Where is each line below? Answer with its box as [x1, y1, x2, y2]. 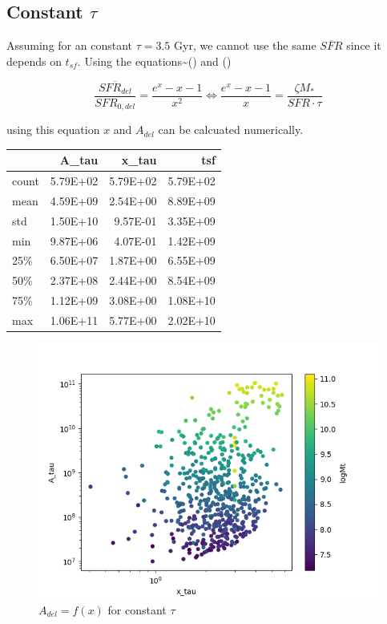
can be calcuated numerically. [158, 121, 304, 138]
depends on [6, 52, 62, 69]
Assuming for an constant [6, 37, 132, 54]
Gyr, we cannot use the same [174, 37, 316, 54]
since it [346, 37, 381, 54]
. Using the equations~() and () [77, 52, 232, 69]
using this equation [6, 121, 100, 138]
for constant [107, 601, 167, 618]
